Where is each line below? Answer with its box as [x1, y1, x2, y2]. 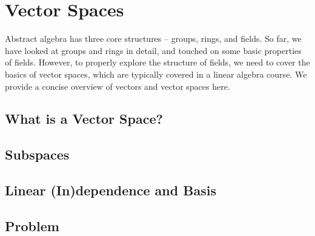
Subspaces [5, 145, 70, 164]
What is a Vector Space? [5, 109, 163, 128]
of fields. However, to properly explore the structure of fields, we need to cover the [5, 56, 310, 69]
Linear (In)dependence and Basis [5, 181, 216, 200]
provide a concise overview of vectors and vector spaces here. [5, 79, 230, 92]
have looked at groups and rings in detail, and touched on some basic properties [5, 44, 302, 56]
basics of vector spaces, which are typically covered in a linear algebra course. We [5, 67, 307, 80]
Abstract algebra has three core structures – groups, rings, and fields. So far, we [5, 32, 302, 45]
